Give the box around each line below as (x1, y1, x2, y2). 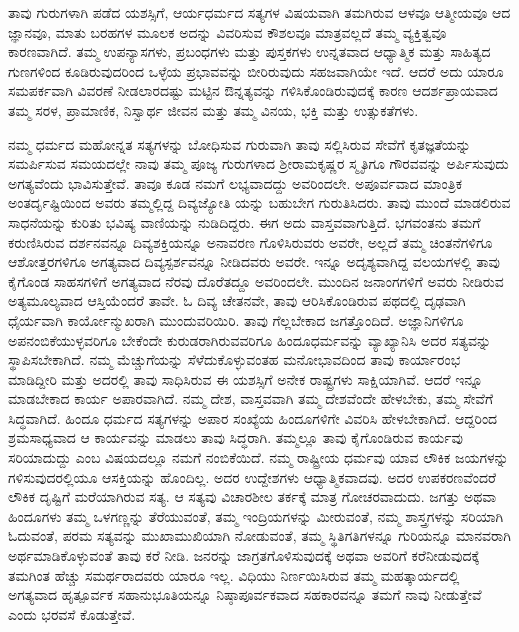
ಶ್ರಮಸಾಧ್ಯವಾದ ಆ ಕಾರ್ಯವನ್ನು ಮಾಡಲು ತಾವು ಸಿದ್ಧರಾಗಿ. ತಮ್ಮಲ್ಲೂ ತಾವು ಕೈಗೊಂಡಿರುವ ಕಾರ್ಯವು (8, 427, 463, 448)
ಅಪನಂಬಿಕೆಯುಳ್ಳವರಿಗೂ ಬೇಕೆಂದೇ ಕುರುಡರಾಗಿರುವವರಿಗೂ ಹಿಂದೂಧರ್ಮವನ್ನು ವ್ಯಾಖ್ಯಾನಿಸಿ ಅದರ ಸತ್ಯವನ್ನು (8, 329, 492, 350)
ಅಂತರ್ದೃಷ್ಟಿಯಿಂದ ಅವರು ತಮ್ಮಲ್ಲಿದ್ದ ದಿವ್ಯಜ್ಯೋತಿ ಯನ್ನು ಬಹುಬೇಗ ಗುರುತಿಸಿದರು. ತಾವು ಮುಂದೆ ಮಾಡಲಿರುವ (8, 192, 511, 213)
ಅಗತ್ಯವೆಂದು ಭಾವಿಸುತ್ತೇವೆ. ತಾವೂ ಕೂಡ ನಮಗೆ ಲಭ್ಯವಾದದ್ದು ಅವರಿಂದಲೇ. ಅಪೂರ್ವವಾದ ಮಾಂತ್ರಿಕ (8, 172, 463, 193)
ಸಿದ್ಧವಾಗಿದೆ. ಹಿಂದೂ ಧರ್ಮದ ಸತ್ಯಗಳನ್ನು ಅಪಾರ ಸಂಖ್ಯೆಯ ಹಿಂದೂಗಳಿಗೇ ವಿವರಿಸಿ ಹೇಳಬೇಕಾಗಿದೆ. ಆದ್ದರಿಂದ (8, 407, 498, 428)
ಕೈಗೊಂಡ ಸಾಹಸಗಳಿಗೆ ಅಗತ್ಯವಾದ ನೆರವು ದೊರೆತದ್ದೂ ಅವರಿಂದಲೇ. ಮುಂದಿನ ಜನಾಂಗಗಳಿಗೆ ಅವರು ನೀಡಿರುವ (8, 270, 504, 291)
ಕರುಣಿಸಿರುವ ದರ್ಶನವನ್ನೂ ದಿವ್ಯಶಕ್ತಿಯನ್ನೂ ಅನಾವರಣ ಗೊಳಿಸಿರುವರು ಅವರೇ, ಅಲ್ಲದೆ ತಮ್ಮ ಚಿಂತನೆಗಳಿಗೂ (8, 231, 493, 252)
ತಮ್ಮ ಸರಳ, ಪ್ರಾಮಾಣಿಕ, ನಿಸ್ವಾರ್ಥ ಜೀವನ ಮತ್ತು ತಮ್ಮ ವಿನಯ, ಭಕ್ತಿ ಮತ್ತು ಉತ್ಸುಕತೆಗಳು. (8, 99, 419, 120)
